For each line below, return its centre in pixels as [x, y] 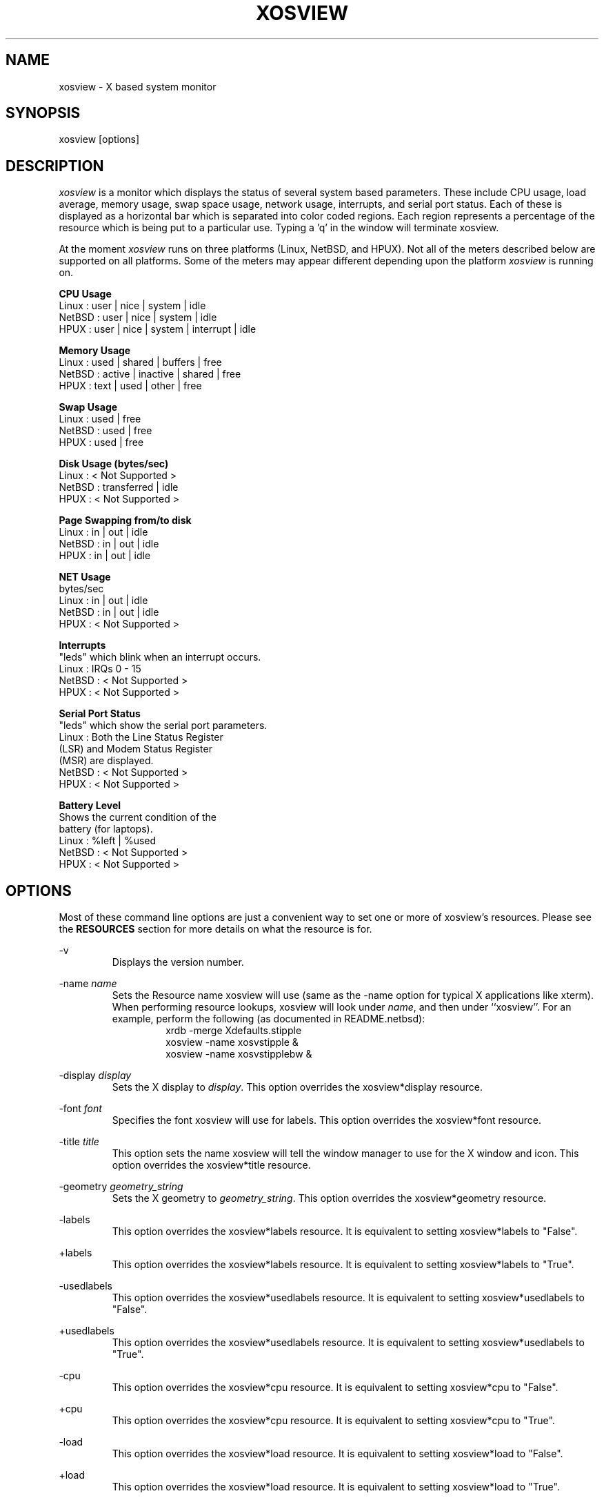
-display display [95, 1076]
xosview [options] [99, 139]
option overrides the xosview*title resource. [211, 1165]
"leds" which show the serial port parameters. [163, 726]
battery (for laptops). [106, 829]
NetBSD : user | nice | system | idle [138, 318]
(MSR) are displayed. [106, 761]
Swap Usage [88, 407]
